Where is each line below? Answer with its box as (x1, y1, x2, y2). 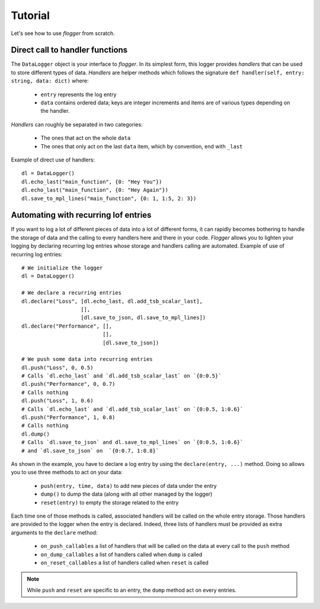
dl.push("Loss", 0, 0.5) (21, 364, 94, 371)
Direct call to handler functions (11, 45, 128, 55)
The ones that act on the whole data (40, 134, 131, 142)
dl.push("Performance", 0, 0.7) (21, 380, 116, 388)
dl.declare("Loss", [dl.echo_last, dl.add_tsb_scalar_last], (21, 297, 203, 304)
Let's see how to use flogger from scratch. (11, 30, 115, 37)
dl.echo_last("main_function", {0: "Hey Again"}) (21, 187, 169, 194)
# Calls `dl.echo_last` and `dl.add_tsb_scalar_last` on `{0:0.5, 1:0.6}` (21, 405, 244, 413)
